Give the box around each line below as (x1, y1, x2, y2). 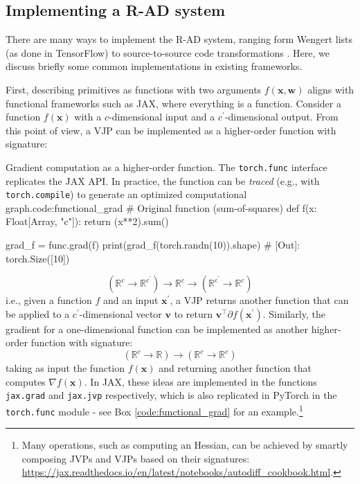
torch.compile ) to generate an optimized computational (6, 187, 247, 201)
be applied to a (6, 306, 70, 321)
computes (6, 374, 46, 388)
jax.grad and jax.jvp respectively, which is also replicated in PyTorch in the (6, 388, 337, 402)
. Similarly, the (262, 306, 325, 321)
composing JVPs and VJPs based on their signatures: (21, 451, 250, 465)
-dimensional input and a (108, 109, 215, 124)
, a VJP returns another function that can (170, 293, 349, 307)
